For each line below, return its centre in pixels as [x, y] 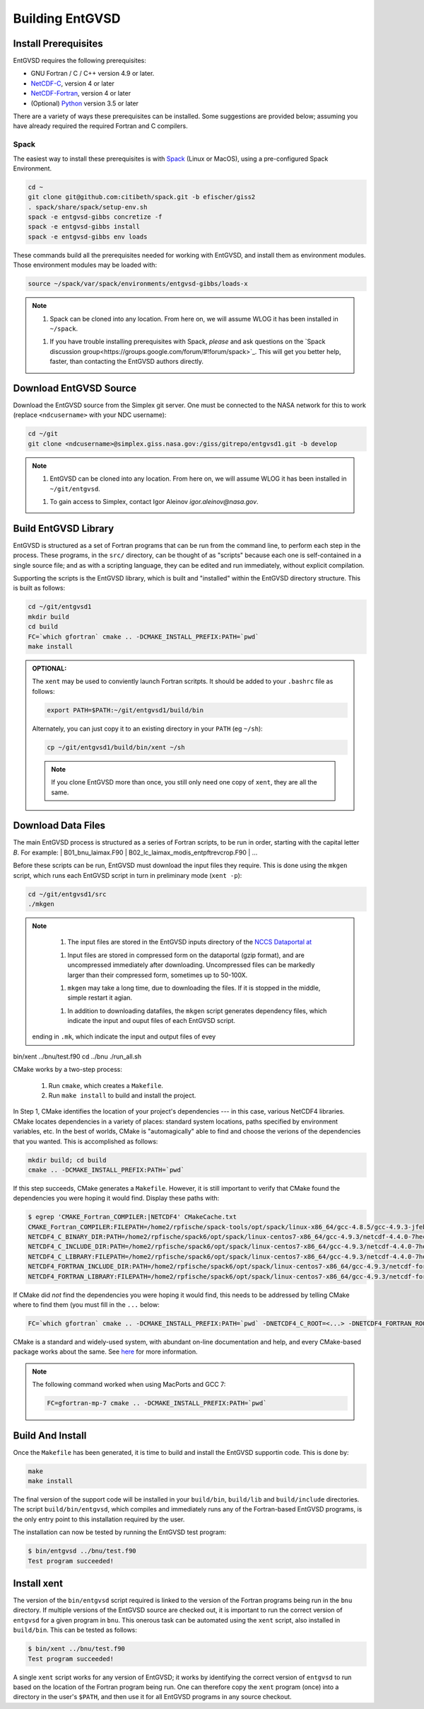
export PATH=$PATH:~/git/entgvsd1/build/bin [125, 710]
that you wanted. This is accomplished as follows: [86, 1141]
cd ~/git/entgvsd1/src [67, 894]
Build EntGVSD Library [64, 528]
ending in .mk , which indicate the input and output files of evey [124, 1036]
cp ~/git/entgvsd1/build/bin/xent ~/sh [116, 747]
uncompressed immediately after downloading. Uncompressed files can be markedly [191, 965]
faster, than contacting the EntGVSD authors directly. [127, 362]
